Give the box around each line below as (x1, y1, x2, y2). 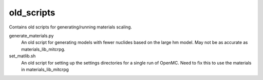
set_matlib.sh (9, 53, 36, 59)
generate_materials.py (9, 33, 54, 39)
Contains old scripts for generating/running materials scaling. (9, 24, 132, 30)
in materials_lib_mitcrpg (21, 67, 69, 72)
